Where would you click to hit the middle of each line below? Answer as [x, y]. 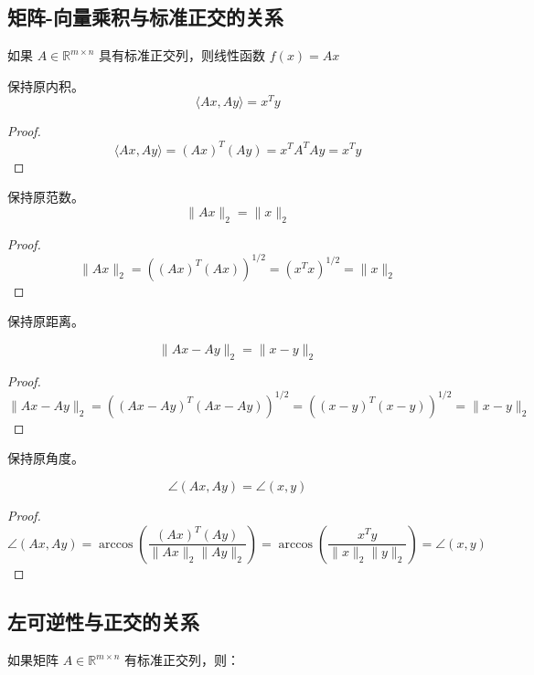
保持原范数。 [46, 197]
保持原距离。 [46, 321]
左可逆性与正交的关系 [103, 622]
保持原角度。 [46, 458]
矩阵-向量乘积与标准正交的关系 [146, 17]
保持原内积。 [46, 85]
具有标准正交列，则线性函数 [182, 55]
